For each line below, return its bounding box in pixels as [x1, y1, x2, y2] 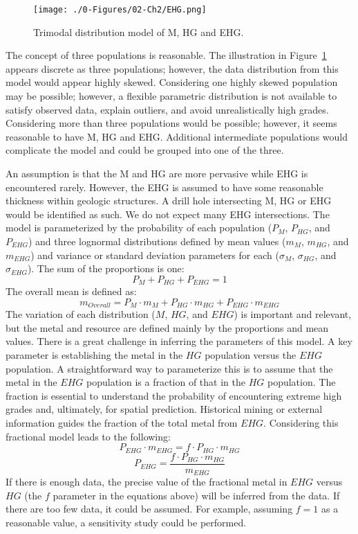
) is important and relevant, [234, 307, 352, 321]
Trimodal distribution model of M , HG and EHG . [33, 24, 244, 39]
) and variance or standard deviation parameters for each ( [30, 247, 279, 262]
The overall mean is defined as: [6, 284, 137, 299]
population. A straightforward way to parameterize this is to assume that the [6, 361, 333, 375]
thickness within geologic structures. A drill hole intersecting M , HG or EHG [6, 193, 332, 208]
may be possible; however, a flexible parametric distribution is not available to [6, 89, 337, 103]
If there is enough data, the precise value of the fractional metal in [6, 474, 288, 489]
